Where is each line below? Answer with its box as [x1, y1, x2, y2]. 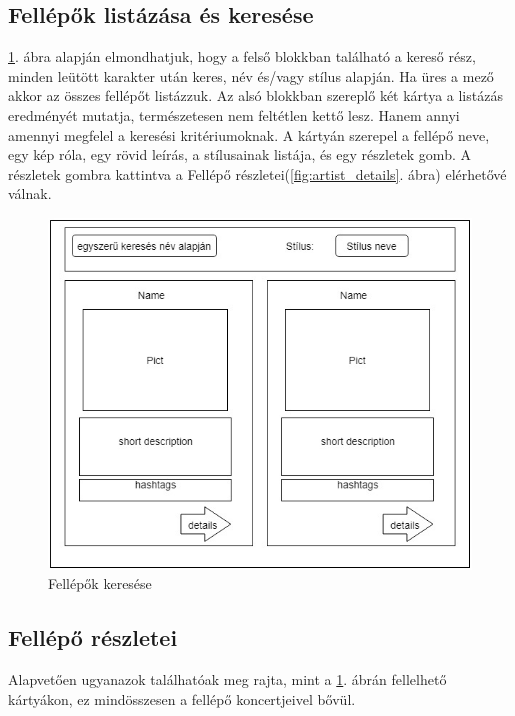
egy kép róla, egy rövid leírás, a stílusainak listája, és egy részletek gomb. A [8, 144, 471, 165]
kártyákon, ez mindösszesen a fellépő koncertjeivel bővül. [8, 688, 356, 709]
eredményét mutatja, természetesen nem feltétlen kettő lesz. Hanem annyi [8, 104, 460, 125]
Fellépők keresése [48, 573, 152, 594]
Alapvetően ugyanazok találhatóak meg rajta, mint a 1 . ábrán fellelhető [8, 669, 447, 690]
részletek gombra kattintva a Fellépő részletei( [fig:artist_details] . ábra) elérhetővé [8, 163, 507, 184]
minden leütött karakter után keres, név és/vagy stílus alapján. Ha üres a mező [8, 65, 494, 86]
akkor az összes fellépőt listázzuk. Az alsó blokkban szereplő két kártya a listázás [8, 85, 503, 106]
